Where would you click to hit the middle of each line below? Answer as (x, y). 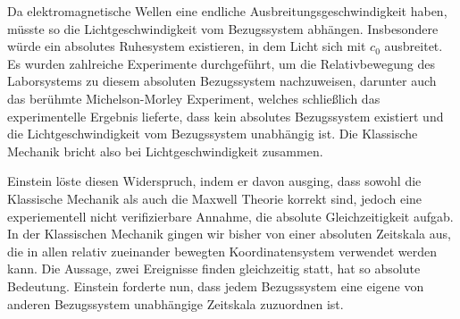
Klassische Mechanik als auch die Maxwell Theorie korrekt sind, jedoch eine (215, 198)
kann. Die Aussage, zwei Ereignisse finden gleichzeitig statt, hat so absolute (214, 269)
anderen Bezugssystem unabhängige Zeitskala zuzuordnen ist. (176, 303)
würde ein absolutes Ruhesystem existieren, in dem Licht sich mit (187, 46)
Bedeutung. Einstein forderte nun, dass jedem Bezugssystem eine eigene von (216, 285)
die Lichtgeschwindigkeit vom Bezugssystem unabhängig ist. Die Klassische (213, 134)
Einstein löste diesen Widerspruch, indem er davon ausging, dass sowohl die (214, 181)
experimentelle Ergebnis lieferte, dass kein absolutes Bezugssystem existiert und (226, 116)
